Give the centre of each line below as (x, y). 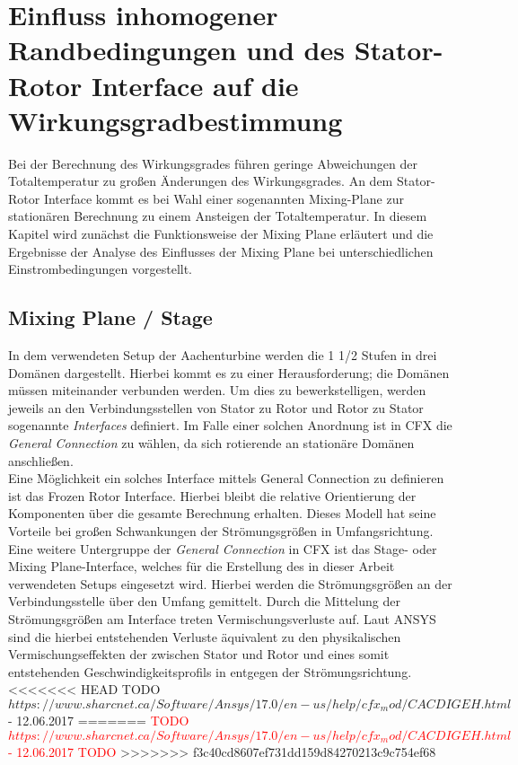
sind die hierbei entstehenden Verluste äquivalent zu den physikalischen (205, 636)
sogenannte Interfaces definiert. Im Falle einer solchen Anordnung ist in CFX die (230, 425)
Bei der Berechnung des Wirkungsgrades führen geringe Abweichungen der (213, 163)
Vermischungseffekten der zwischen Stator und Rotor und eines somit (199, 654)
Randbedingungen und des (176, 50)
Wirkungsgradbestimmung (176, 120)
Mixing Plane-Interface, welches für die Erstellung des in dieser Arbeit (202, 566)
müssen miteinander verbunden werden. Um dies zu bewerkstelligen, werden (217, 390)
